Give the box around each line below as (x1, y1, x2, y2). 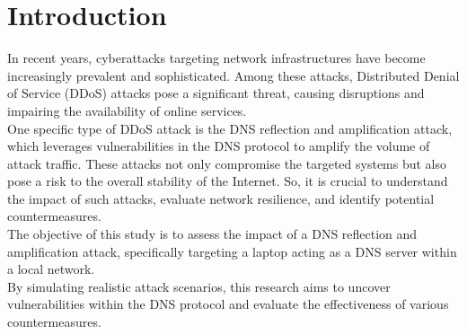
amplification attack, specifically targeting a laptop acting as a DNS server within (7, 242, 457, 260)
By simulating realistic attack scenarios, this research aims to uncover (7, 277, 391, 295)
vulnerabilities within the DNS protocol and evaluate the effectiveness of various (7, 294, 449, 313)
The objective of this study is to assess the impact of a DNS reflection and (7, 224, 418, 243)
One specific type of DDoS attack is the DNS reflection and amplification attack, (7, 119, 453, 137)
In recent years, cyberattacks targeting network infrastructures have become (7, 48, 426, 67)
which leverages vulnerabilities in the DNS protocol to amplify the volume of (7, 136, 430, 155)
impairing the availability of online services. (7, 101, 247, 119)
